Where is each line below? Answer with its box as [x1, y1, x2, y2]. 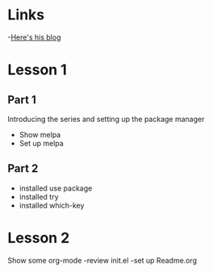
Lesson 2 [7, 229, 70, 247]
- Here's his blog [7, 32, 61, 42]
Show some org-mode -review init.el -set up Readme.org [7, 255, 198, 265]
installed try [19, 191, 59, 201]
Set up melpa [19, 138, 64, 148]
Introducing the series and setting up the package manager [7, 114, 205, 124]
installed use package [19, 183, 93, 193]
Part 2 [7, 162, 39, 175]
